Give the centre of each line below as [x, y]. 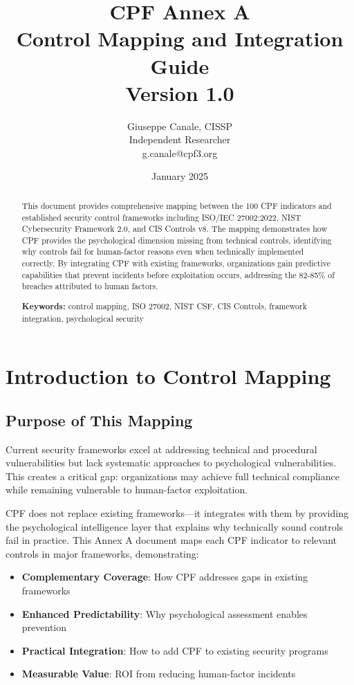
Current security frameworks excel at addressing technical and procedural [161, 449]
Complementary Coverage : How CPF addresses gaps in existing [165, 577]
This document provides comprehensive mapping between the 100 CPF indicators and [177, 205]
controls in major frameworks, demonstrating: [102, 553]
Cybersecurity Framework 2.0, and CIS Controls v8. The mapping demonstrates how [175, 229]
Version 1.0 [180, 92]
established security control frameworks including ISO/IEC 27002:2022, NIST [161, 217]
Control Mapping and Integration [180, 38]
